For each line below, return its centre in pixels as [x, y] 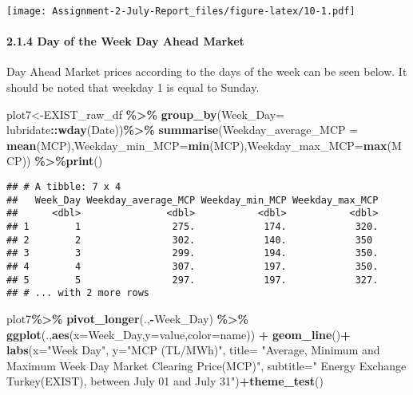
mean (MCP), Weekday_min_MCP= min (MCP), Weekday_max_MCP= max [197, 145]
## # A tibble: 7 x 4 [64, 187]
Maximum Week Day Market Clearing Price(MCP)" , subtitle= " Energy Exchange [206, 365]
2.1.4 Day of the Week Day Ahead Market [125, 41]
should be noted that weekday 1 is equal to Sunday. [133, 87]
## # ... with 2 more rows [78, 293]
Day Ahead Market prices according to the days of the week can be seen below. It [207, 71]
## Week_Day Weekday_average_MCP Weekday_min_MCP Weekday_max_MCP [193, 200]
